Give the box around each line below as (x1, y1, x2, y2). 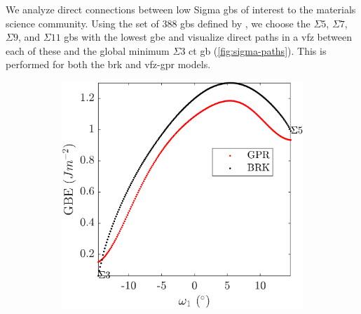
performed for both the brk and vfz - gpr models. (6, 57, 211, 72)
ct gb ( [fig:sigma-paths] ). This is (189, 43, 327, 58)
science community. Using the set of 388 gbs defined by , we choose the (6, 15, 311, 30)
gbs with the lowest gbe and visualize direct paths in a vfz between (64, 30, 352, 44)
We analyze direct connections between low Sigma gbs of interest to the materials (6, 2, 356, 16)
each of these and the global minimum (6, 43, 170, 58)
